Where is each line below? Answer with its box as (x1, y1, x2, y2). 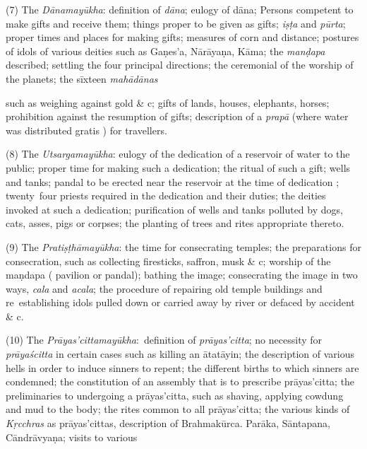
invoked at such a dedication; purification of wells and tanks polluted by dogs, (6, 202, 343, 216)
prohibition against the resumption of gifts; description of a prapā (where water (6, 109, 349, 124)
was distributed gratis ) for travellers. (6, 122, 167, 137)
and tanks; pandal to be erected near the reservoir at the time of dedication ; (6, 174, 339, 189)
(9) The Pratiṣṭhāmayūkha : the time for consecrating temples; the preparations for (6, 239, 361, 254)
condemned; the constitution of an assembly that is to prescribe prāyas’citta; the (6, 374, 355, 389)
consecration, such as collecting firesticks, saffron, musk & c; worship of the (6, 253, 331, 268)
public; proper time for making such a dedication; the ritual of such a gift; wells (6, 160, 351, 175)
